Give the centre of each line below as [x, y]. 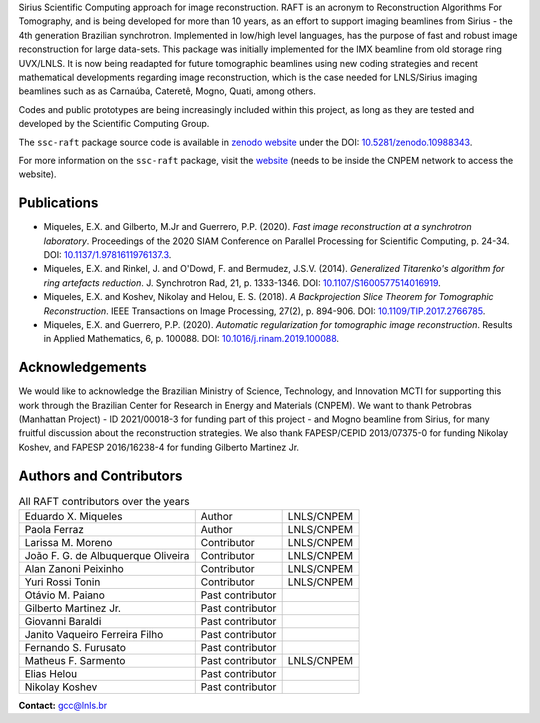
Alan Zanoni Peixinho [74, 569]
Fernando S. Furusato [75, 648]
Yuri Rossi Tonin [62, 582]
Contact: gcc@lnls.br [63, 706]
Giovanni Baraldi [63, 622]
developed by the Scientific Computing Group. [114, 124]
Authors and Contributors [100, 475]
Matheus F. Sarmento [75, 661]
